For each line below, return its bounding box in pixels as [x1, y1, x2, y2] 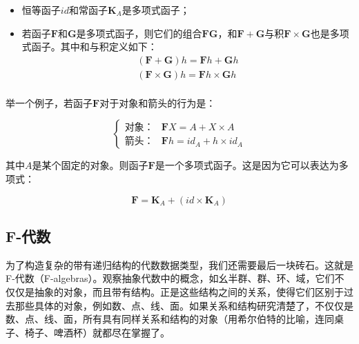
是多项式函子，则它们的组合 [76, 26, 202, 40]
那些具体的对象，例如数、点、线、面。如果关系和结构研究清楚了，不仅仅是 [14, 298, 353, 312]
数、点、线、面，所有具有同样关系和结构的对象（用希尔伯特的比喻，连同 [6, 312, 334, 326]
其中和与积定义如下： [60, 39, 157, 54]
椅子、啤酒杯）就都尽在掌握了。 [24, 325, 170, 339]
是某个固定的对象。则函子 [32, 158, 148, 172]
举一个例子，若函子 [6, 95, 93, 110]
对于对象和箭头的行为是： [99, 95, 216, 110]
